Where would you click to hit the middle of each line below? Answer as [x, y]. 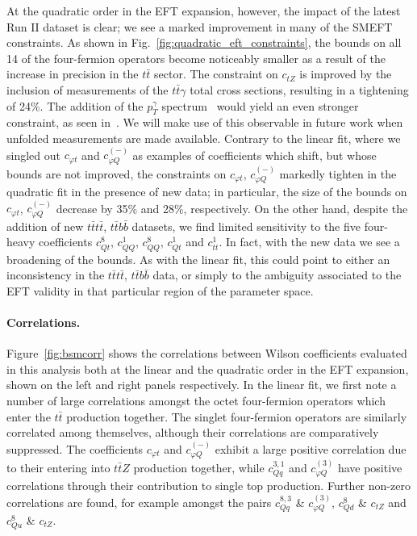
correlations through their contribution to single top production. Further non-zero [208, 486]
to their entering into [58, 467]
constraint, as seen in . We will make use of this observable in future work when [205, 122]
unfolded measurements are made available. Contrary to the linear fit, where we [204, 138]
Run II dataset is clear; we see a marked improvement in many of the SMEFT [200, 26]
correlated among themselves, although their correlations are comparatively [193, 432]
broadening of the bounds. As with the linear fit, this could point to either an [198, 259]
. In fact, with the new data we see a [309, 242]
